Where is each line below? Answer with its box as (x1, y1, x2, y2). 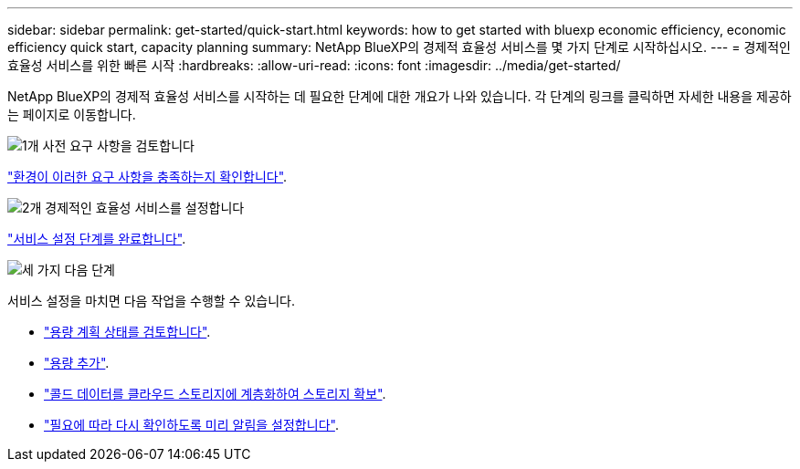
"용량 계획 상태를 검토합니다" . (44, 324, 211, 339)
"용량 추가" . (44, 355, 110, 370)
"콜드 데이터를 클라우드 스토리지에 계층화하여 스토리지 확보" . (44, 386, 386, 401)
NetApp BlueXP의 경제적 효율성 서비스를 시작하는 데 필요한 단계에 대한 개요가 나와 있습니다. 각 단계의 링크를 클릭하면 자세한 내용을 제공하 (7, 89, 792, 104)
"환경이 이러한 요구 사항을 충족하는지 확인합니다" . (7, 169, 288, 184)
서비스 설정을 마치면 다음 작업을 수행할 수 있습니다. (7, 293, 295, 308)
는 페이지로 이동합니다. (7, 107, 136, 122)
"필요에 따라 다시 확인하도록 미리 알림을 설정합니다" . (44, 417, 339, 433)
